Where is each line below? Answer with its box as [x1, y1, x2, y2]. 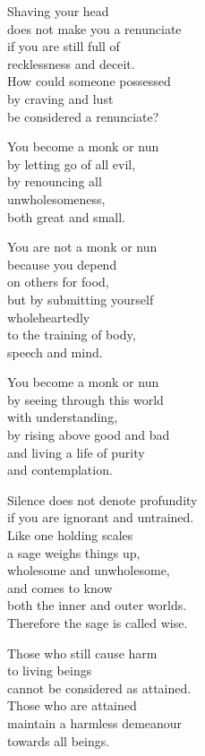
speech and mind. [7, 342, 103, 361]
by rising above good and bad [7, 425, 170, 444]
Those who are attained [7, 696, 137, 715]
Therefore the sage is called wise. [7, 614, 188, 631]
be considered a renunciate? [7, 107, 159, 125]
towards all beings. [7, 731, 110, 750]
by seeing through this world [7, 390, 164, 408]
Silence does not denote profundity [7, 490, 198, 509]
